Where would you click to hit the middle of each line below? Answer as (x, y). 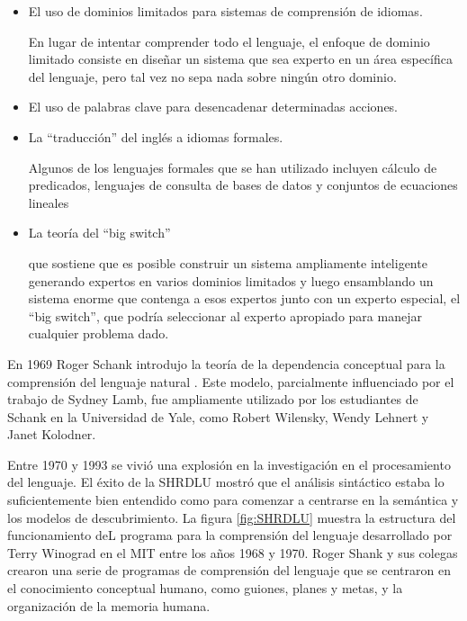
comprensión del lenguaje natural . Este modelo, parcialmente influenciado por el (231, 381)
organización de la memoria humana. (109, 605)
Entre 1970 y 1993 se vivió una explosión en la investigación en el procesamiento (229, 464)
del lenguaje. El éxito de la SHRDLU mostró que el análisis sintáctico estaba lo (226, 482)
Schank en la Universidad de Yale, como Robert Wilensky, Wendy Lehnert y (218, 416)
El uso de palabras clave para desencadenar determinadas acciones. (213, 107)
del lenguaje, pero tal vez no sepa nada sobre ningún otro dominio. (212, 76)
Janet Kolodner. (52, 434)
